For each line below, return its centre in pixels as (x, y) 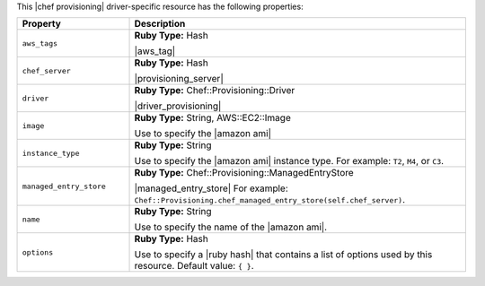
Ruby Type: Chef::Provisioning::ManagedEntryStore (244, 173)
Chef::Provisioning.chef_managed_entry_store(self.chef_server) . (270, 200)
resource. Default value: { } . (194, 266)
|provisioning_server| (179, 79)
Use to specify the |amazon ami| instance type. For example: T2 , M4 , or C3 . (289, 161)
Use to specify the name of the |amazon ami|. (231, 227)
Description (160, 24)
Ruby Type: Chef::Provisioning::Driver (215, 91)
